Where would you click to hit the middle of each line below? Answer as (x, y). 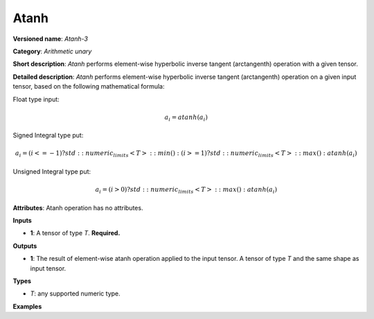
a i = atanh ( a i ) (186, 118)
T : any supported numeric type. (75, 293)
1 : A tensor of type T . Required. (75, 233)
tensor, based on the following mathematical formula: (89, 86)
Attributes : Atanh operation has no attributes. (78, 208)
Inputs (23, 221)
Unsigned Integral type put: (52, 171)
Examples (27, 306)
